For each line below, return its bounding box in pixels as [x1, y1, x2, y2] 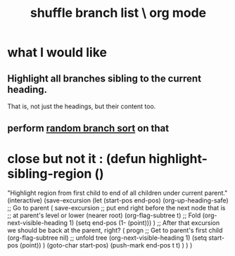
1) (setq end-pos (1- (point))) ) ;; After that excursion [69, 219, 220, 227]
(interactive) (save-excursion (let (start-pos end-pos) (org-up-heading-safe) [7, 196, 229, 205]
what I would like [7, 44, 108, 60]
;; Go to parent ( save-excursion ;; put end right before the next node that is [7, 204, 226, 212]
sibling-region [7, 165, 92, 181]
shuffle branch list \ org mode [30, 5, 206, 21]
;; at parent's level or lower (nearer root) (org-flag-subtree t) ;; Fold [7, 211, 201, 219]
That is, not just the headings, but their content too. [7, 102, 156, 110]
